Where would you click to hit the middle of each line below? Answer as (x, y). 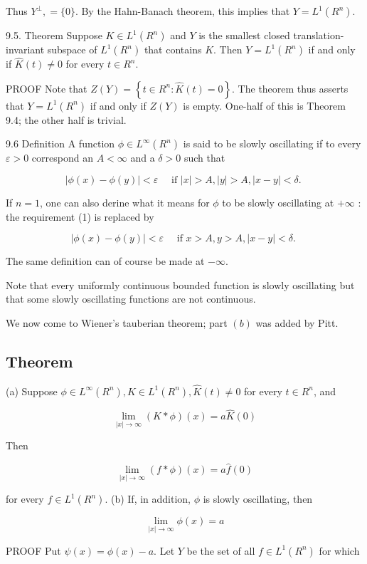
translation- (319, 35)
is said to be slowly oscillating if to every (272, 143)
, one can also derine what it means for (125, 202)
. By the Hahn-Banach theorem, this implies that (182, 11)
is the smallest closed (244, 35)
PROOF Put (33, 550)
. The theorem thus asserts (290, 88)
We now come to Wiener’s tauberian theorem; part (117, 322)
